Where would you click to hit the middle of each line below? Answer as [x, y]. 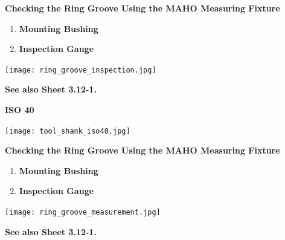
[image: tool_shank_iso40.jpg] [68, 131]
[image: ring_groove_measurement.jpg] [83, 212]
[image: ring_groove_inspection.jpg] [81, 70]
